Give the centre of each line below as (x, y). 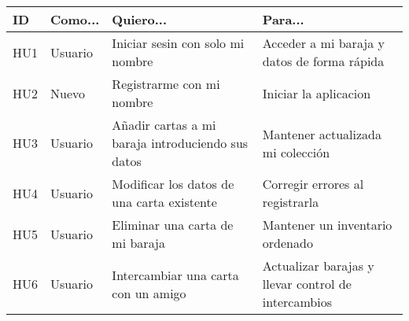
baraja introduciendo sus (180, 143)
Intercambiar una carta (175, 275)
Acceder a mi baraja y (323, 43)
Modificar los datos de (173, 184)
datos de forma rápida (323, 61)
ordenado (287, 243)
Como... (75, 19)
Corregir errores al (313, 184)
